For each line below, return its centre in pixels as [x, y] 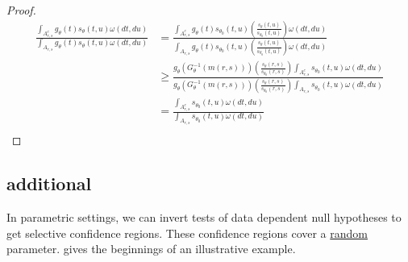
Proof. [21, 10]
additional [49, 183]
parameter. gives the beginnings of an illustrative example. [151, 249]
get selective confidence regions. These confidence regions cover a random [187, 233]
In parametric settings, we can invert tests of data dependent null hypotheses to [204, 216]
